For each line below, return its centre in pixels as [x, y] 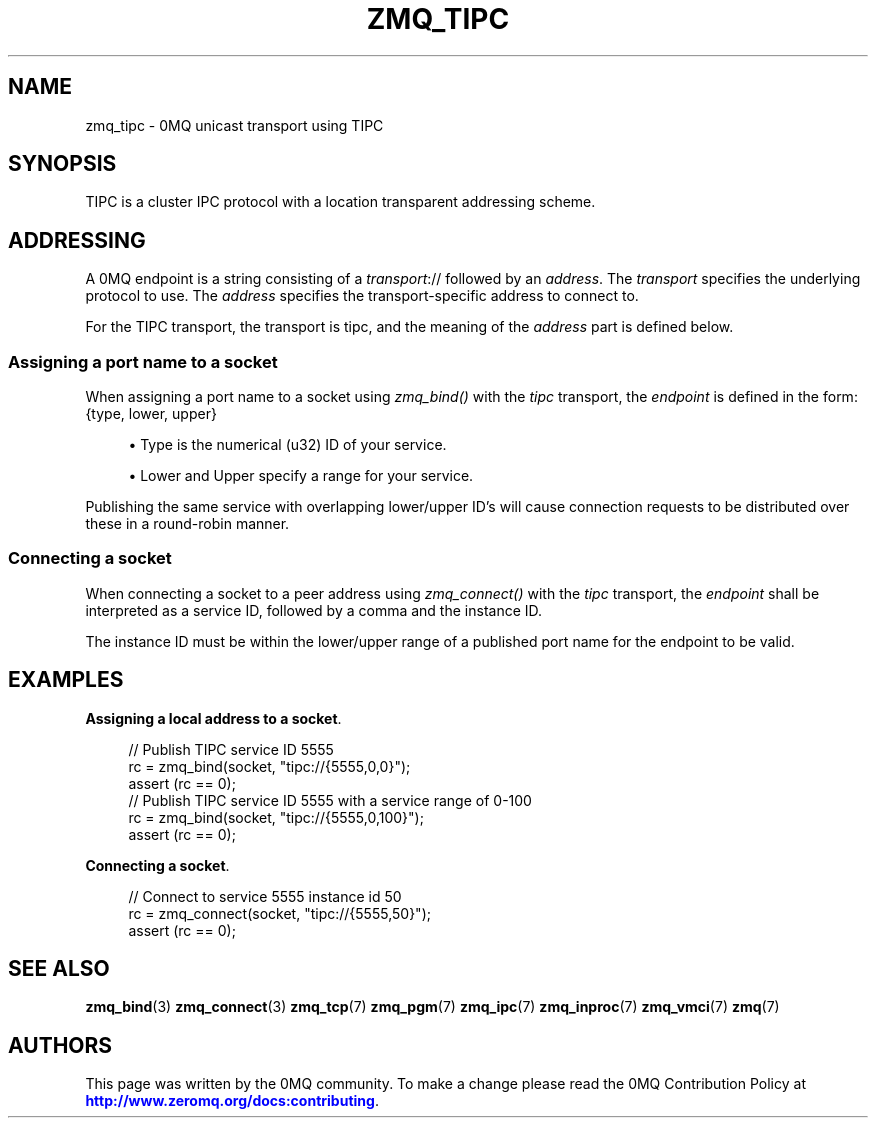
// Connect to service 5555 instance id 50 [265, 896]
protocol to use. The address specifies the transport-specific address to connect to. [362, 296]
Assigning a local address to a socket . [213, 718]
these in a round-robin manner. [187, 524]
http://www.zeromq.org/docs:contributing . [232, 1101]
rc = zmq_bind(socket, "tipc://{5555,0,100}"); [276, 817]
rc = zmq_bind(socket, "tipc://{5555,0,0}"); [269, 766]
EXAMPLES [66, 680]
